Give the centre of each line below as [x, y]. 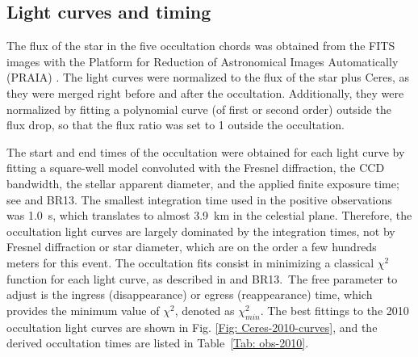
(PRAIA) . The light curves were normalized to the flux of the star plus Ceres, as [208, 77]
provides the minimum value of [83, 310]
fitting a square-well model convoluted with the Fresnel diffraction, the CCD [196, 168]
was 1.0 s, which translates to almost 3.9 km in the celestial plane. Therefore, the [209, 215]
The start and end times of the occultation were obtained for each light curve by [206, 151]
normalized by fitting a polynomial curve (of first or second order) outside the [199, 109]
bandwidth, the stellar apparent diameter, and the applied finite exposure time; [203, 183]
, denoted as [205, 310]
